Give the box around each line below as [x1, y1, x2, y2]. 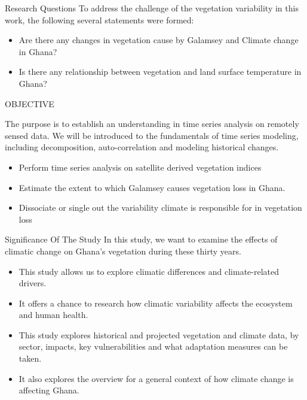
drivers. [19, 277, 47, 289]
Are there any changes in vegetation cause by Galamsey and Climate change [19, 34, 299, 46]
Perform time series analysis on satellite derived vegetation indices [19, 160, 262, 173]
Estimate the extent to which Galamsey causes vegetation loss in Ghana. [19, 181, 285, 193]
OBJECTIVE [5, 97, 54, 110]
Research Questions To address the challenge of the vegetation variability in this [5, 2, 299, 14]
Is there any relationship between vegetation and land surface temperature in [19, 65, 302, 78]
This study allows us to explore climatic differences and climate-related [19, 265, 280, 277]
